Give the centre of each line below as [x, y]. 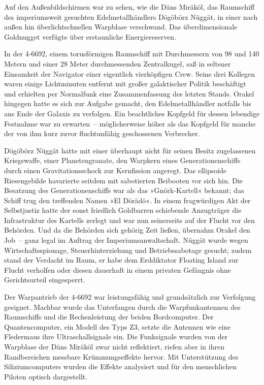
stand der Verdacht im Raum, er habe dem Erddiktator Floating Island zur [121, 260]
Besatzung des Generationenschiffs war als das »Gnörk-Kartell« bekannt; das [124, 190]
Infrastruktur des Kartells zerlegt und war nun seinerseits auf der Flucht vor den [129, 220]
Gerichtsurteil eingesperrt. [45, 280]
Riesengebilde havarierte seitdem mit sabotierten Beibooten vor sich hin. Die [124, 180]
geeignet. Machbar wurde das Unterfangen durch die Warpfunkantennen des [122, 307]
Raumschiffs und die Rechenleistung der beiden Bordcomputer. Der [109, 317]
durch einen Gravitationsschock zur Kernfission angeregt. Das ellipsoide [115, 170]
